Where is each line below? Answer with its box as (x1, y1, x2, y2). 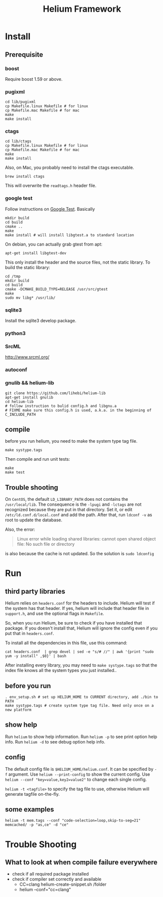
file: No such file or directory (17, 541, 75, 547)
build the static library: (5, 264, 50, 270)
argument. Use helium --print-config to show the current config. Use (8, 771, 150, 777)
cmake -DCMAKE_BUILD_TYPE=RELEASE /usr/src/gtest (5, 287, 108, 292)
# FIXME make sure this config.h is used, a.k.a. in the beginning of (5, 407, 152, 413)
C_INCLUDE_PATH (5, 412, 36, 417)
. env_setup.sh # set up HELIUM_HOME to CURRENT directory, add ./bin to (5, 695, 159, 699)
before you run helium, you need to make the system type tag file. (5, 438, 138, 444)
